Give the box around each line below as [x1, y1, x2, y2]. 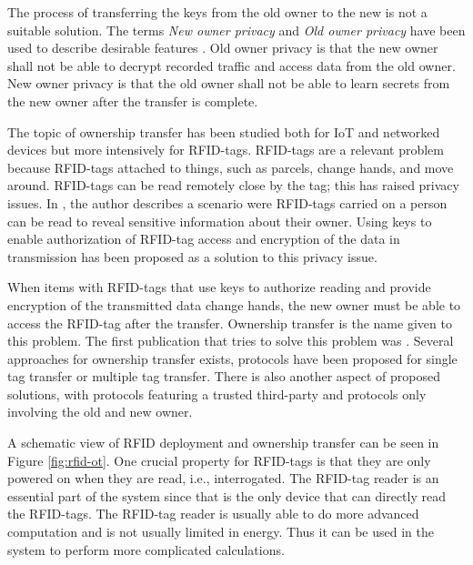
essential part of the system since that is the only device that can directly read [7, 486, 446, 505]
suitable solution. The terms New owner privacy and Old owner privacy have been [7, 20, 466, 39]
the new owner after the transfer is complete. [7, 91, 258, 110]
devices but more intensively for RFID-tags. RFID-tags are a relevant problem [7, 140, 444, 159]
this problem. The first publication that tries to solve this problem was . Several [7, 331, 454, 350]
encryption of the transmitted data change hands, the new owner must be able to [7, 295, 461, 314]
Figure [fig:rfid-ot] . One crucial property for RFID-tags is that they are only [7, 450, 431, 469]
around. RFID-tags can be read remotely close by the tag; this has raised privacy [7, 176, 459, 195]
